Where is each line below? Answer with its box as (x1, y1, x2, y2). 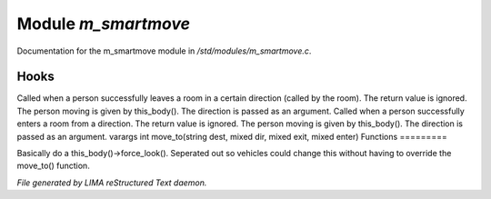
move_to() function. (16, 160, 90, 172)
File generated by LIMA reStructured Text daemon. (16, 177, 207, 188)
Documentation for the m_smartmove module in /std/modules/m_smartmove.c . (16, 45, 312, 56)
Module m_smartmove (16, 14, 191, 34)
